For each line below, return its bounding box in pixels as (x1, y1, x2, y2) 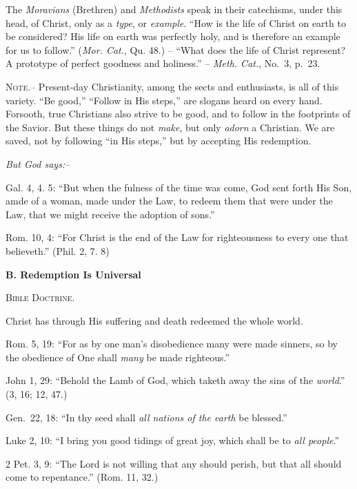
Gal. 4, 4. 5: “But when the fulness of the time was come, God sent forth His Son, (6, 180, 352, 194)
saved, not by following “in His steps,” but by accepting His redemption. (6, 133, 312, 148)
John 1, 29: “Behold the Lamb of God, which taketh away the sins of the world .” (6, 373, 345, 387)
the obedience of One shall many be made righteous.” (6, 349, 230, 364)
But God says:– (6, 156, 70, 171)
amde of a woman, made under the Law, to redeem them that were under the (6, 193, 333, 208)
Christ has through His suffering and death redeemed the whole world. (6, 313, 303, 327)
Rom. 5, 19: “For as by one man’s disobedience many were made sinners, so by (6, 336, 338, 351)
